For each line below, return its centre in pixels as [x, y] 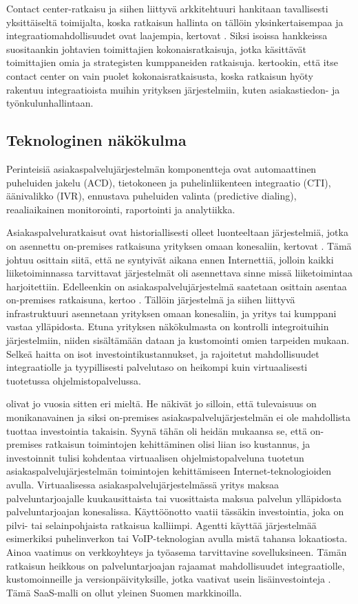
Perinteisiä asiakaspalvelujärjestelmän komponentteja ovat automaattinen [161, 168]
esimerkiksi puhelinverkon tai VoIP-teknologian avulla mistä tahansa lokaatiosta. [177, 538]
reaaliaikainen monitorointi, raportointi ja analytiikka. [121, 209]
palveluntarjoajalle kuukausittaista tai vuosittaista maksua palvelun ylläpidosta [174, 498]
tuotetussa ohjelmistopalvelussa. [74, 380]
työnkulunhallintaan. [50, 103]
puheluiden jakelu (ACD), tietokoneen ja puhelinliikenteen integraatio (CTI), [169, 182]
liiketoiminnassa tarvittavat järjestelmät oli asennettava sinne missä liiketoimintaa [180, 273]
